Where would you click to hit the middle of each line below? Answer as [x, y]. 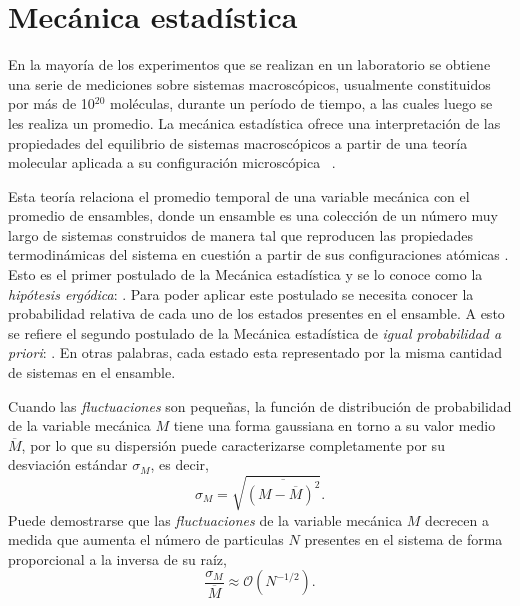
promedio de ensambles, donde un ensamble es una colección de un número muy [253, 215]
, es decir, [179, 464]
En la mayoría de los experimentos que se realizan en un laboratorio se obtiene [249, 64]
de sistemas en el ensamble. [92, 372]
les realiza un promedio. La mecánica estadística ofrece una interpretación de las [254, 122]
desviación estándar [68, 464]
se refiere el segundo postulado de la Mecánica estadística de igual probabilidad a [255, 332]
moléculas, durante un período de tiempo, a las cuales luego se [301, 103]
